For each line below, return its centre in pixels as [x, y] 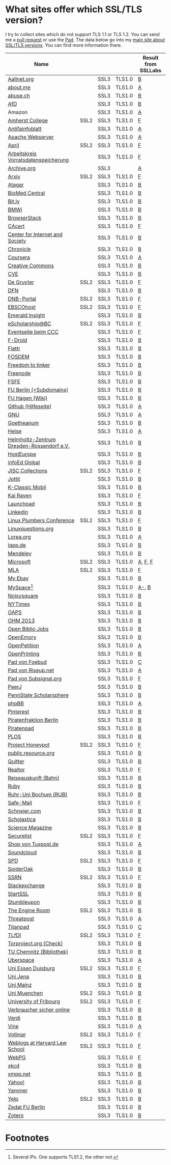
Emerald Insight [26, 315]
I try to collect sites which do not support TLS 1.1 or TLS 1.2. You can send [82, 34]
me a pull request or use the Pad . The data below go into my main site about [85, 40]
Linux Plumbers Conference [41, 520]
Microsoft [19, 561]
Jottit [14, 479]
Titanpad [19, 927]
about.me [19, 87]
